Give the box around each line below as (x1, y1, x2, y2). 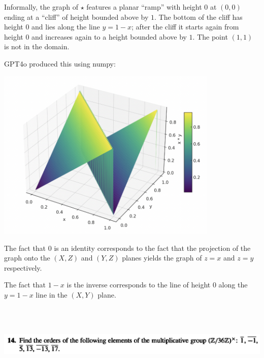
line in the (36, 289, 68, 300)
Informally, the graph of (4, 2, 78, 12)
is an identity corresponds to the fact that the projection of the (54, 242, 251, 253)
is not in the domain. (4, 41, 70, 52)
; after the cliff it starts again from (131, 21, 239, 32)
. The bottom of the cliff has (154, 11, 243, 22)
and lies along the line (31, 21, 100, 32)
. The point (192, 31, 228, 42)
